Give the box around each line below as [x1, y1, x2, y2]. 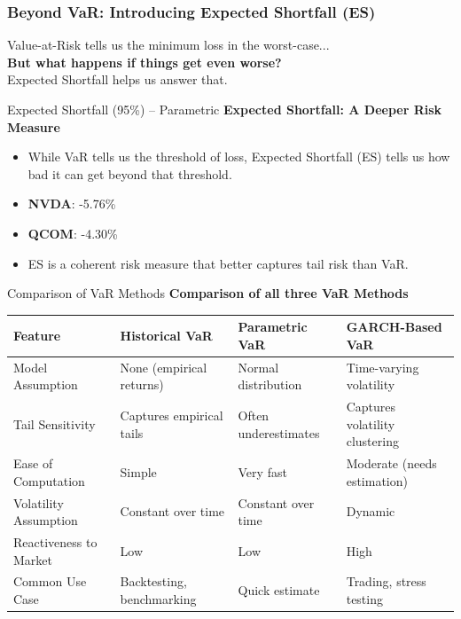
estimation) [346, 471, 408, 490]
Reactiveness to [13, 533, 98, 552]
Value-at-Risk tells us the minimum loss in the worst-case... [7, 35, 330, 54]
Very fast [238, 462, 287, 481]
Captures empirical [120, 405, 223, 424]
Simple [120, 462, 157, 481]
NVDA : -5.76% [27, 194, 116, 213]
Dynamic [346, 502, 395, 521]
